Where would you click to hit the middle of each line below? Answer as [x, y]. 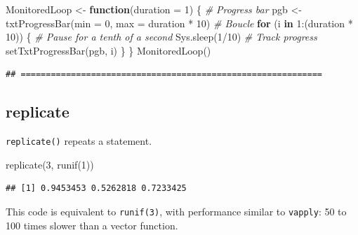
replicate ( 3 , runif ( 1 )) [50, 164]
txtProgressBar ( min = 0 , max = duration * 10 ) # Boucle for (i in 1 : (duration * [179, 23]
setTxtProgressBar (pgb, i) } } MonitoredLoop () [108, 50]
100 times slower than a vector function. [92, 225]
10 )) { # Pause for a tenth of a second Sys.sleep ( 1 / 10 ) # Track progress [161, 37]
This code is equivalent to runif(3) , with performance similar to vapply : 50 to [176, 212]
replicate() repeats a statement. [79, 141]
